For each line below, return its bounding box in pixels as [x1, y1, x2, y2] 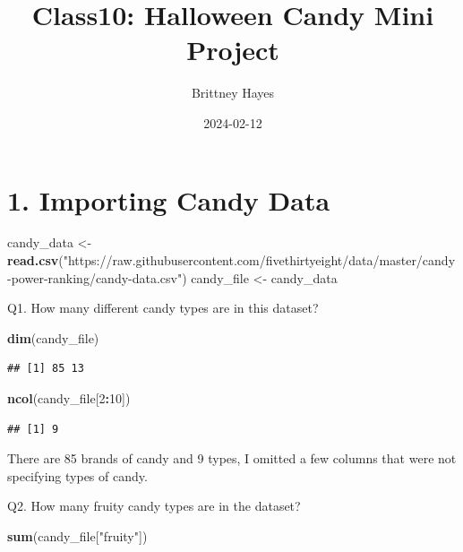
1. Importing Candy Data [7, 181, 330, 218]
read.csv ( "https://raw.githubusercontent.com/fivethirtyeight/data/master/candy [7, 251, 456, 270]
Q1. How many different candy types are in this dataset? [7, 298, 319, 317]
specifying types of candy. [7, 466, 148, 485]
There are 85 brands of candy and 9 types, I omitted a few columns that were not [7, 449, 457, 468]
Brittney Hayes [191, 83, 275, 102]
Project [186, 31, 279, 68]
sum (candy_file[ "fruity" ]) [7, 526, 148, 545]
